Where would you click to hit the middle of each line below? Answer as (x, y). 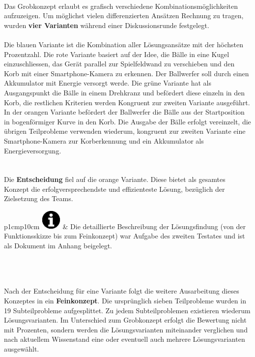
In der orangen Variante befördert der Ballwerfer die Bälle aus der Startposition (124, 112)
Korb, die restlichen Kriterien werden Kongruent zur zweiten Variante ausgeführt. (127, 102)
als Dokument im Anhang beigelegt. (58, 246)
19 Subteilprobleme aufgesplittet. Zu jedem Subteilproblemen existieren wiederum (127, 310)
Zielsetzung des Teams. (39, 198)
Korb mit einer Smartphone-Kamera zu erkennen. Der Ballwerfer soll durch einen (127, 73)
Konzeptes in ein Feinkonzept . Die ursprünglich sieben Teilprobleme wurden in (125, 300)
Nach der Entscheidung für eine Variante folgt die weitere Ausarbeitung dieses (122, 291)
